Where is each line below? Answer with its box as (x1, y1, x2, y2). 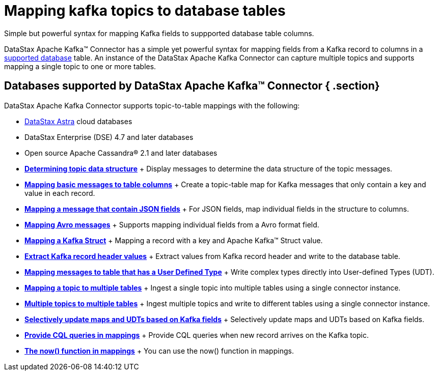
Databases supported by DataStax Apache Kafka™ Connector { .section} (4, 79, 380, 93)
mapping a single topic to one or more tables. (4, 62, 156, 71)
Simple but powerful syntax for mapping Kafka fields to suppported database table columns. (4, 28, 314, 38)
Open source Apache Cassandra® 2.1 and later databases (24, 148, 217, 157)
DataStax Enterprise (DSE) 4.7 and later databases (24, 132, 194, 141)
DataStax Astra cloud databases (24, 117, 132, 126)
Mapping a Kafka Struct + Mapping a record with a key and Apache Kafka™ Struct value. (24, 236, 323, 245)
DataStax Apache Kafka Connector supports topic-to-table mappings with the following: (4, 101, 300, 110)
